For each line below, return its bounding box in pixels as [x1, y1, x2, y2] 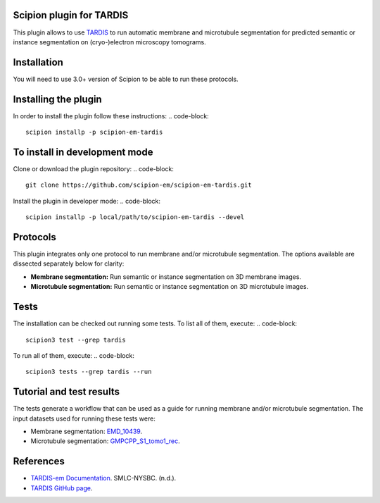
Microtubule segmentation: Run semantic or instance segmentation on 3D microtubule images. [30, 282, 309, 291]
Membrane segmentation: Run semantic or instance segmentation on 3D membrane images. [30, 272, 302, 281]
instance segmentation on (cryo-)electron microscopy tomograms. [13, 37, 207, 46]
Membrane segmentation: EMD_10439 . [30, 427, 143, 436]
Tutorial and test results [13, 386, 120, 398]
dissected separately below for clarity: [13, 259, 125, 268]
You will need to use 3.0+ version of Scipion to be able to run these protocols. [13, 75, 239, 83]
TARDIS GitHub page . [30, 483, 93, 492]
